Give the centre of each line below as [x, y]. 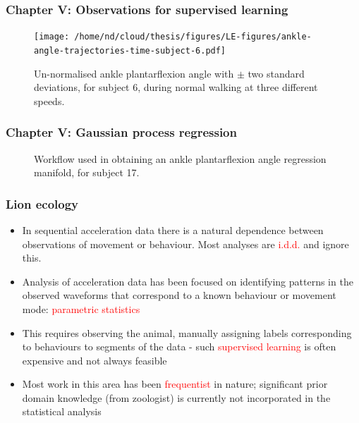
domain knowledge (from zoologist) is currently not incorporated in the [176, 397]
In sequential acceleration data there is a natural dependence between [173, 229]
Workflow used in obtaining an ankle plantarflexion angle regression [180, 158]
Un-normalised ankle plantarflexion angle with [134, 73]
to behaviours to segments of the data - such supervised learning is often [179, 347]
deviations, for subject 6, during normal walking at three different [176, 87]
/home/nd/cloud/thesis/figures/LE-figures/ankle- [193, 37]
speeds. [49, 100]
